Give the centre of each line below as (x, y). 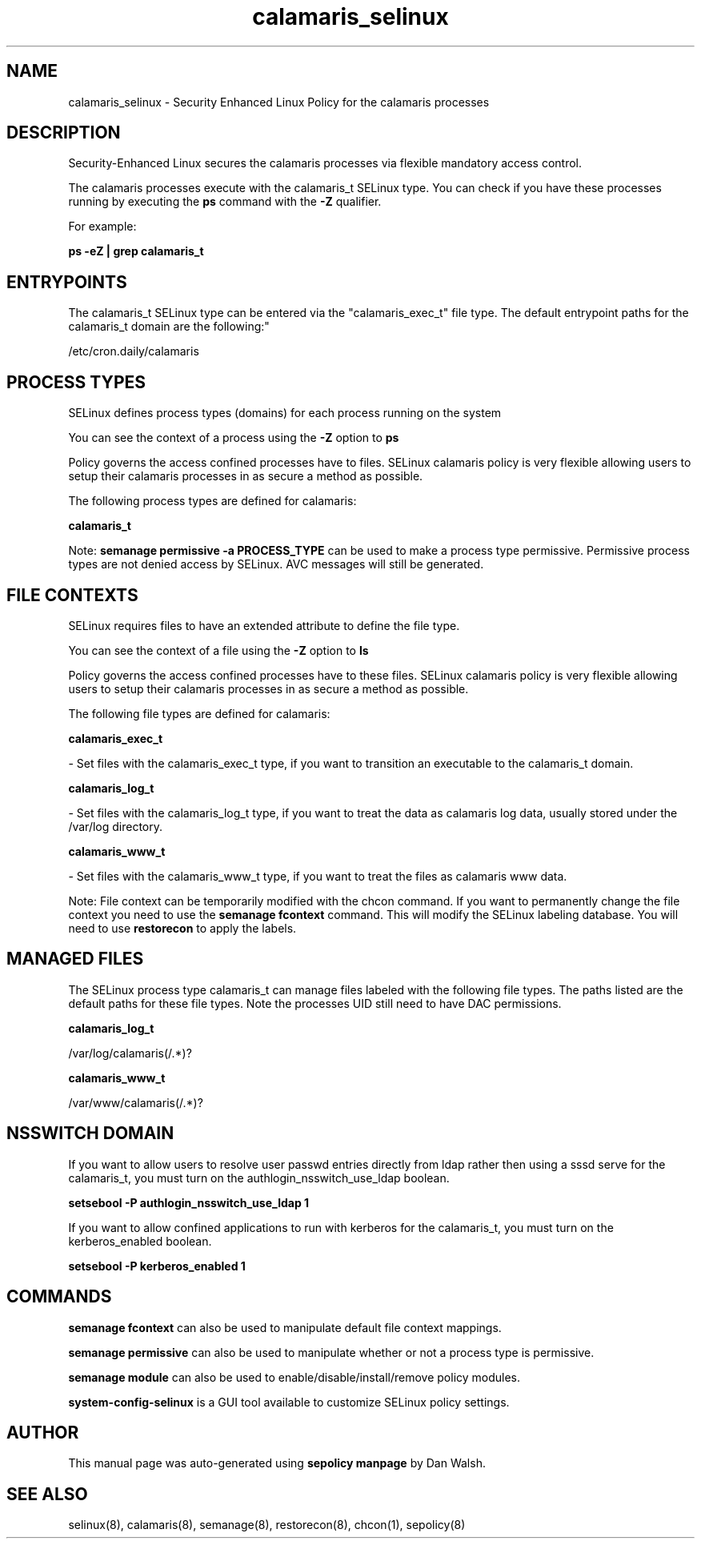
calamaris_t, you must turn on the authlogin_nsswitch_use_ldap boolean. (259, 1178)
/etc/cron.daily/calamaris (134, 351)
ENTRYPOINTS (67, 282)
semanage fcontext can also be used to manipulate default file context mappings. (285, 1327)
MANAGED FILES (75, 959)
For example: (102, 227)
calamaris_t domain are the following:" (169, 327)
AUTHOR (43, 1432)
